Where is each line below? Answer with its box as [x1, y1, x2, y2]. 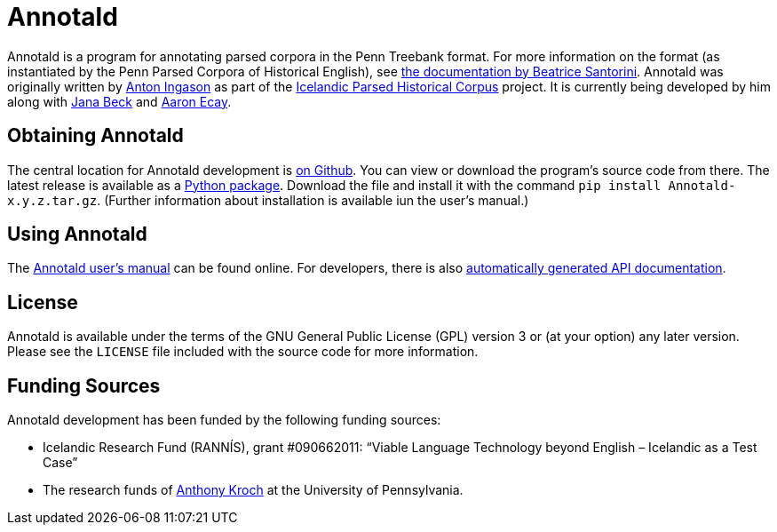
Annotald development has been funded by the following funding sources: [7, 412, 441, 428]
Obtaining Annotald [7, 124, 184, 147]
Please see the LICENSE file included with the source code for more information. [7, 344, 479, 360]
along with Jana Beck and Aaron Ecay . [7, 93, 232, 109]
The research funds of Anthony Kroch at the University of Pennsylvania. [43, 482, 464, 498]
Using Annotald [7, 223, 147, 246]
